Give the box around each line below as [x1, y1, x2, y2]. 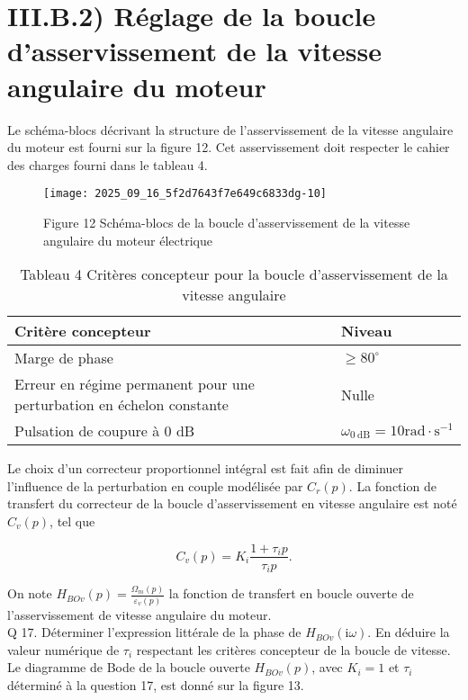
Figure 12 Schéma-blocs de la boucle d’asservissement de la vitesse [43, 212, 410, 231]
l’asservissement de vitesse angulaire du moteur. [7, 605, 272, 624]
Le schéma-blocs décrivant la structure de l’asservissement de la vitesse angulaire [7, 120, 454, 139]
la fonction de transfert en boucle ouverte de [168, 584, 414, 603]
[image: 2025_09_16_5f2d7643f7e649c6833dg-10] [43, 187, 327, 201]
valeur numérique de [7, 640, 120, 659]
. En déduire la [367, 623, 450, 642]
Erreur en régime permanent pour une [14, 373, 255, 395]
